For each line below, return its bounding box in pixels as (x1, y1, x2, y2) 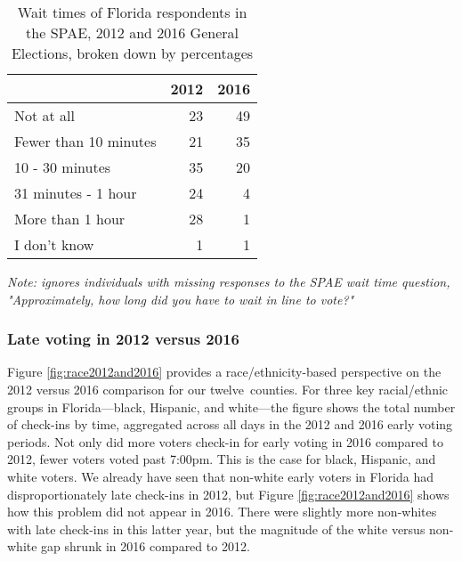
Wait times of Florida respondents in (17, 2, 247, 22)
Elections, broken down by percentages (11, 43, 254, 63)
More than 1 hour (14, 208, 126, 229)
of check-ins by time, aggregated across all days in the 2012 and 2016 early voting (7, 415, 453, 434)
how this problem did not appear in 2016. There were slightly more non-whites (7, 502, 437, 521)
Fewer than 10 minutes (14, 131, 157, 151)
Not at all (14, 105, 76, 126)
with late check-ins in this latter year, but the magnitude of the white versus (7, 519, 426, 538)
